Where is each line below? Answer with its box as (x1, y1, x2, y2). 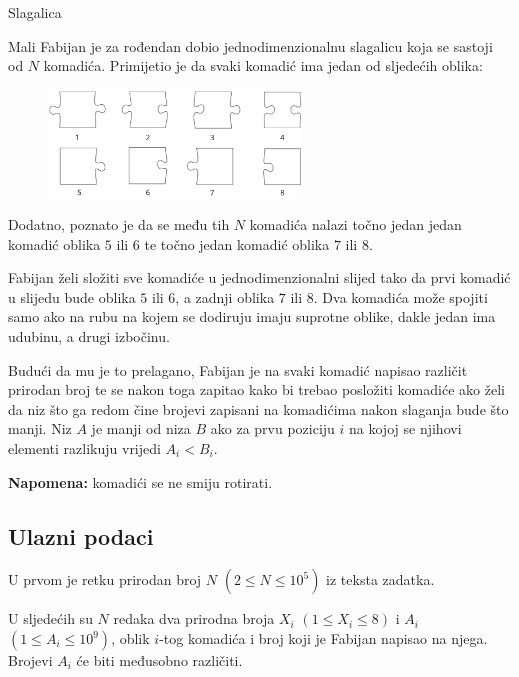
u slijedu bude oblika (8, 286, 136, 307)
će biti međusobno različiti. (76, 650, 243, 671)
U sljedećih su (8, 608, 93, 629)
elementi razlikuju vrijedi (8, 438, 161, 459)
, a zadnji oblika (175, 286, 275, 307)
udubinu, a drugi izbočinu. (8, 326, 170, 347)
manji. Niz (8, 418, 72, 439)
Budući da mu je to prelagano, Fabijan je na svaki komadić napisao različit (8, 359, 468, 380)
